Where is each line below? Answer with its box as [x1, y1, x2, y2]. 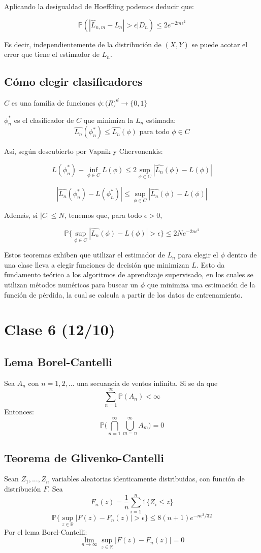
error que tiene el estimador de [4, 49, 100, 59]
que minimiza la [83, 114, 134, 125]
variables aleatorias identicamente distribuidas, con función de [51, 473, 245, 484]
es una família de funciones [11, 97, 95, 108]
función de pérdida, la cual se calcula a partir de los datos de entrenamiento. [4, 289, 243, 300]
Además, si [4, 210, 38, 220]
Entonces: [4, 406, 34, 417]
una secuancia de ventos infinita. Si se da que [77, 377, 218, 388]
